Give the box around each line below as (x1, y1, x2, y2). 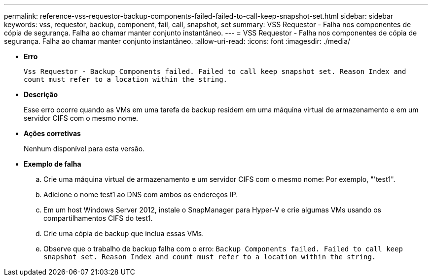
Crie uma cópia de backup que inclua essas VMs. (43, 229, 204, 238)
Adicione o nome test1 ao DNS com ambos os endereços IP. (43, 190, 238, 199)
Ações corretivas (24, 129, 81, 138)
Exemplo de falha (24, 160, 81, 168)
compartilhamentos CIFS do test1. (43, 214, 153, 222)
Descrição (24, 90, 58, 99)
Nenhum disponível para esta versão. (24, 144, 145, 153)
